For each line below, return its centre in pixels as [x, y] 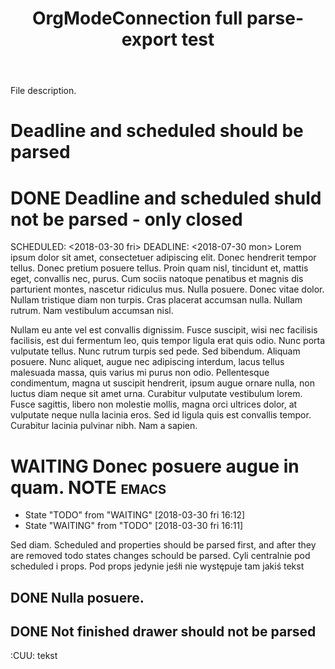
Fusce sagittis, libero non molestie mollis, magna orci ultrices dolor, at [154, 404]
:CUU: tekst [34, 656]
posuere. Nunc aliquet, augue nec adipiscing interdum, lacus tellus [147, 362]
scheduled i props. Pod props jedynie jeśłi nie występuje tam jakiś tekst [157, 566]
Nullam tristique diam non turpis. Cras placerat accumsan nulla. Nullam [156, 300]
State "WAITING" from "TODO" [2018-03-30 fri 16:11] [134, 526]
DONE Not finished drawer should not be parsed [163, 632]
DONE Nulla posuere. [77, 597]
